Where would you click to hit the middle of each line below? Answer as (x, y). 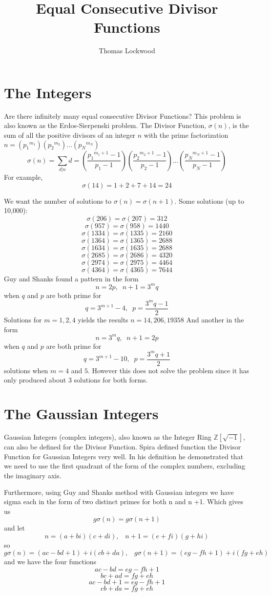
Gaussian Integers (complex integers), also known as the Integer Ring (108, 437)
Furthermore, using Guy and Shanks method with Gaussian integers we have (119, 492)
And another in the (215, 319)
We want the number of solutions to (58, 201)
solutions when (26, 370)
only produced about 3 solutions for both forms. (76, 380)
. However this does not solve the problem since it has (168, 370)
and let (14, 528)
